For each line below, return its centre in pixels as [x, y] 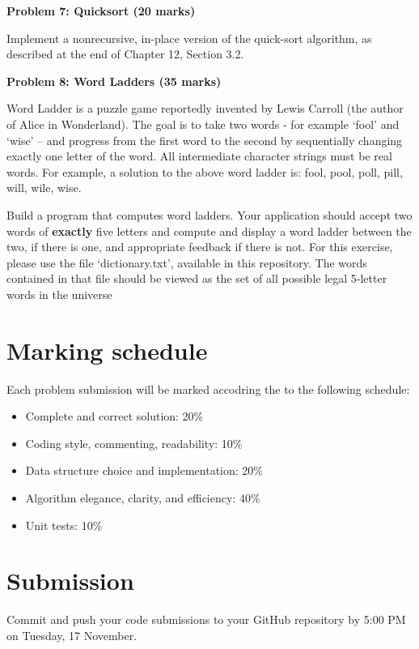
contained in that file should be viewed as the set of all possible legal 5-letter [197, 278]
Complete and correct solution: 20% [114, 416]
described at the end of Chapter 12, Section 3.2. [125, 54]
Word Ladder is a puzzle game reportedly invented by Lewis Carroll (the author [205, 108]
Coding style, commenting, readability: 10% [134, 443]
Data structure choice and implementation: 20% [144, 470]
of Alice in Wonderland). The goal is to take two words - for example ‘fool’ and [203, 124]
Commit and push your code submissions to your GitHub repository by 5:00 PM [206, 619]
